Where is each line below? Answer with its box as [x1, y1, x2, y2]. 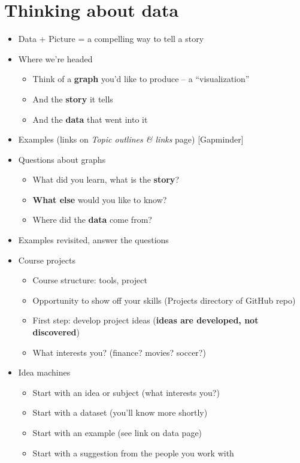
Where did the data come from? [32, 213, 152, 226]
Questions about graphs [18, 153, 106, 165]
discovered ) [32, 326, 80, 338]
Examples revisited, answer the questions [18, 234, 169, 246]
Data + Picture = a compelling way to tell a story [18, 32, 204, 45]
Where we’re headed [18, 52, 93, 65]
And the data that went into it [32, 113, 148, 125]
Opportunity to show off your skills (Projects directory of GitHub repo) [32, 293, 296, 306]
